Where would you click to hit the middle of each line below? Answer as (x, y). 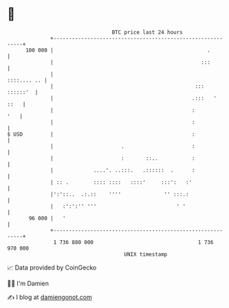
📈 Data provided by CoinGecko (52, 268)
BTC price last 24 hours (148, 32)
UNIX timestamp (146, 254)
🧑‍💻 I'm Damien (28, 283)
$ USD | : (101, 134)
